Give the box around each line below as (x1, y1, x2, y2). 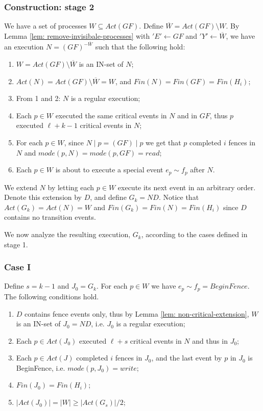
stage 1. (4, 239, 28, 249)
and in (177, 110, 198, 120)
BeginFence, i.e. (16, 362, 65, 373)
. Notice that (158, 192, 199, 202)
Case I (4, 261, 31, 273)
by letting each (47, 182, 94, 192)
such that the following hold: (95, 41, 185, 52)
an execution (4, 41, 44, 52)
